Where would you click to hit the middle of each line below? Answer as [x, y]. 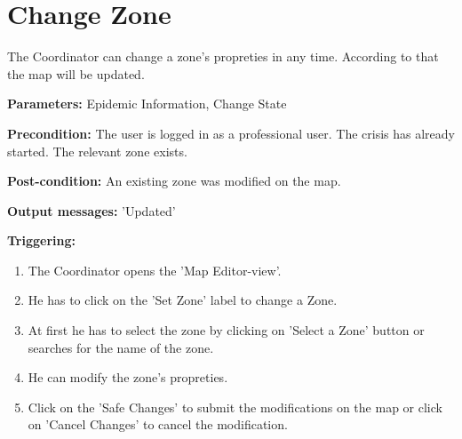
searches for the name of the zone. [121, 347]
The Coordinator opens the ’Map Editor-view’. [155, 270]
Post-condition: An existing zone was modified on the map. [174, 181]
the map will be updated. [76, 73]
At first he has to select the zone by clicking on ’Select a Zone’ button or [226, 330]
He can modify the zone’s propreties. [128, 377]
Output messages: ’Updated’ [92, 210]
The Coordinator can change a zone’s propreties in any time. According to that [223, 56]
